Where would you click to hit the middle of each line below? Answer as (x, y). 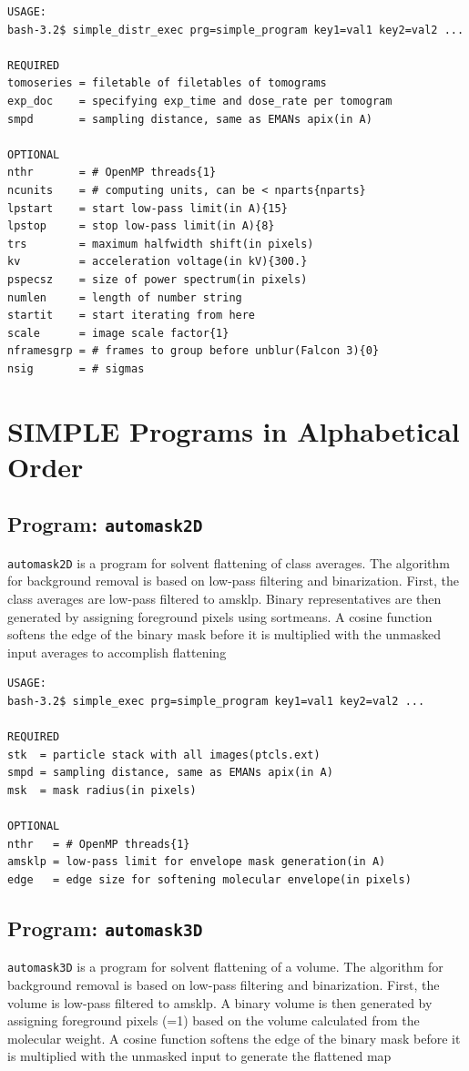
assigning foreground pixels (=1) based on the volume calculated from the (214, 1020)
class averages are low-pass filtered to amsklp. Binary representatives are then (224, 599)
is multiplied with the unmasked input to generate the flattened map (199, 1056)
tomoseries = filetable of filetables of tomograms (167, 83)
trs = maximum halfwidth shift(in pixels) (161, 244)
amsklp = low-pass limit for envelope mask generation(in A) (197, 862)
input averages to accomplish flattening (117, 652)
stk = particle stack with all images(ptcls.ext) (164, 755)
